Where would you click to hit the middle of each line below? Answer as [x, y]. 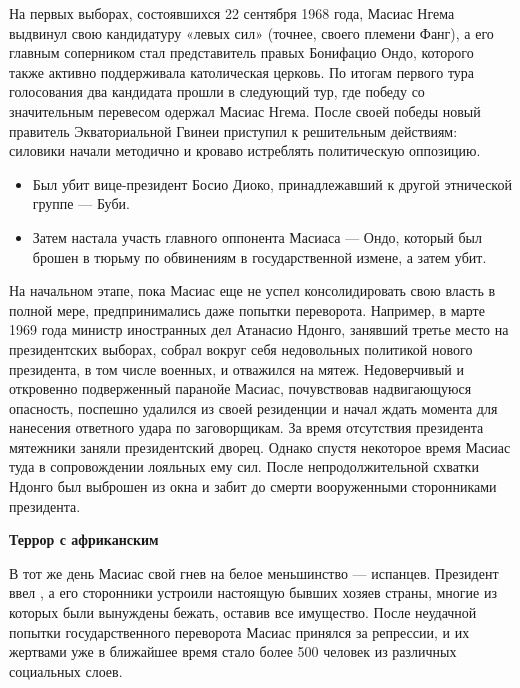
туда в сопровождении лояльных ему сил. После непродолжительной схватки [244, 466]
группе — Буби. [81, 203]
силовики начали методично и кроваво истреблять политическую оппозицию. [245, 150]
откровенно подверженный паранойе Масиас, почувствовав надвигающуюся [240, 388]
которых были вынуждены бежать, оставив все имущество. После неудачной [243, 612]
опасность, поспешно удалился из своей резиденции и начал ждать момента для [253, 407]
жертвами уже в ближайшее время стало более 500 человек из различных [233, 651]
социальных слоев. [66, 670]
